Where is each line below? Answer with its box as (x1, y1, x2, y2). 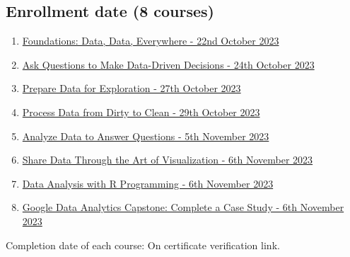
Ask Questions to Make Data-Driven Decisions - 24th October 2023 (22, 57, 315, 72)
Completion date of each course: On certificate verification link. (6, 237, 280, 252)
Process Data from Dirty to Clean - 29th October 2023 (22, 104, 260, 119)
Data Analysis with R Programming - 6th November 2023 (22, 176, 274, 190)
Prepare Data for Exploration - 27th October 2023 (22, 81, 241, 96)
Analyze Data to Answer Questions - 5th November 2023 (22, 128, 269, 143)
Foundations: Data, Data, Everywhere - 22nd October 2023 (22, 33, 279, 48)
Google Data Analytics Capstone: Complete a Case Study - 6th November (22, 200, 344, 215)
